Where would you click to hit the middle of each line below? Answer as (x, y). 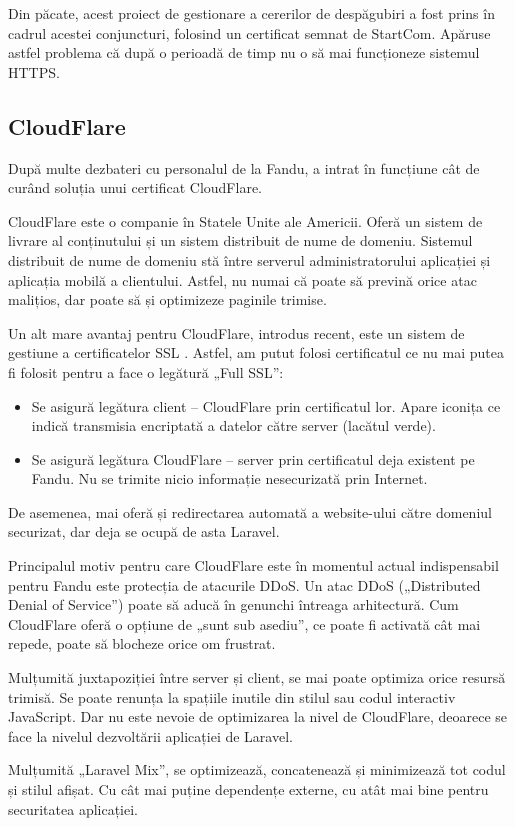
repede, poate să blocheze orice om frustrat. (142, 643)
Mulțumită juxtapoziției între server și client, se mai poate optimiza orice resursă (257, 677)
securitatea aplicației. (73, 808)
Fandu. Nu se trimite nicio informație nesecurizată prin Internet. (229, 478)
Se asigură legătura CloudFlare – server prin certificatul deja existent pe (253, 458)
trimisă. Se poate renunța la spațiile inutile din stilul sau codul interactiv (232, 696)
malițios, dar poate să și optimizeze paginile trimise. (167, 299)
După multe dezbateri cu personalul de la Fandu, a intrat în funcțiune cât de (244, 167)
